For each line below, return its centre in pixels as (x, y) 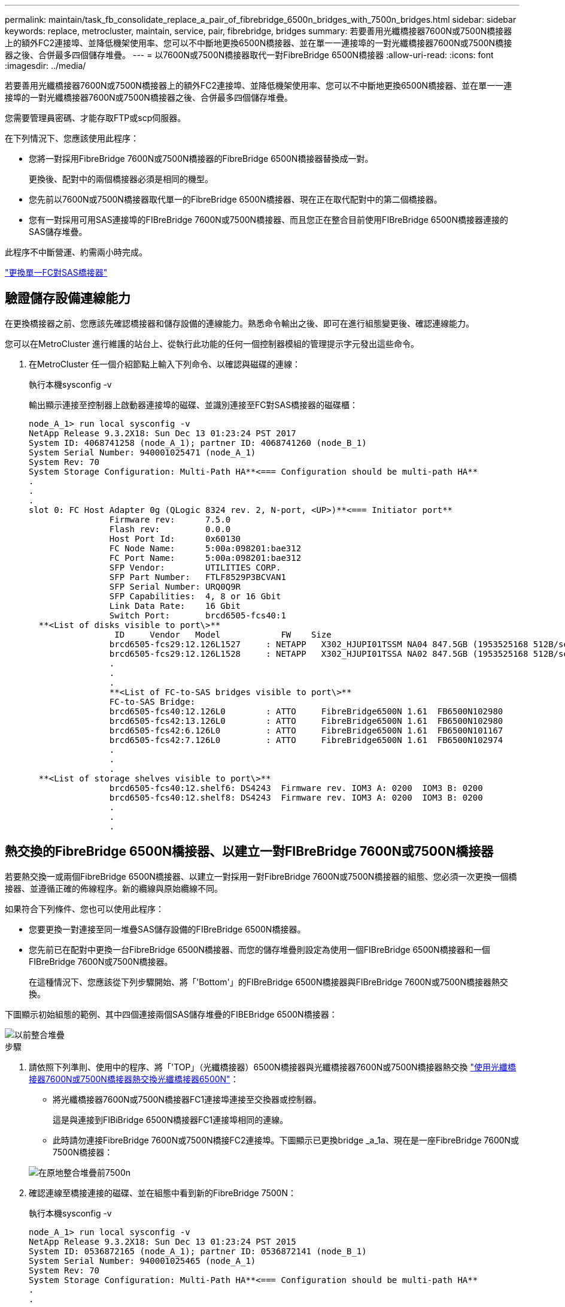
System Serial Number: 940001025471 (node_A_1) (142, 452)
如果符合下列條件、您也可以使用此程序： (84, 908)
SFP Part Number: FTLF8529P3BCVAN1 (198, 577)
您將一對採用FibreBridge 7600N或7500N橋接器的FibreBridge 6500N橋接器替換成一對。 (201, 159)
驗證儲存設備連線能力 (68, 298)
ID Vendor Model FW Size (223, 634)
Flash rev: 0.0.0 (170, 529)
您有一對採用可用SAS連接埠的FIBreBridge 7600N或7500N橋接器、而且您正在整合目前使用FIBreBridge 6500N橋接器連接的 (268, 220)
